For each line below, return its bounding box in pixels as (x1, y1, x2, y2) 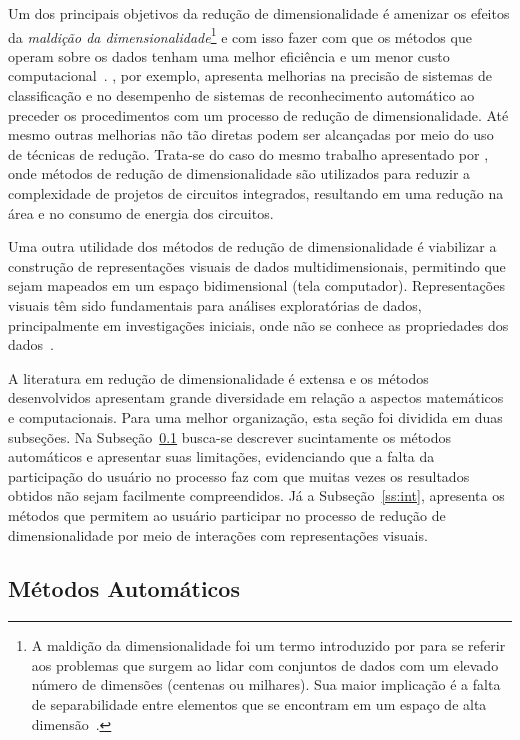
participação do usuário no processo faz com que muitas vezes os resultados (8, 465, 470, 486)
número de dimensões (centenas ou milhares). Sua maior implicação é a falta (31, 674, 501, 695)
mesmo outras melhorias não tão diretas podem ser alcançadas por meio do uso (8, 124, 494, 145)
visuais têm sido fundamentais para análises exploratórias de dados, (8, 294, 422, 315)
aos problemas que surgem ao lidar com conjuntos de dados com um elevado (31, 654, 499, 675)
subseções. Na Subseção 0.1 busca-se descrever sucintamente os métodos (8, 426, 451, 447)
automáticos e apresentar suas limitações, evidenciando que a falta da (8, 446, 435, 467)
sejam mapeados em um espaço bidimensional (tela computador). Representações (8, 275, 505, 296)
